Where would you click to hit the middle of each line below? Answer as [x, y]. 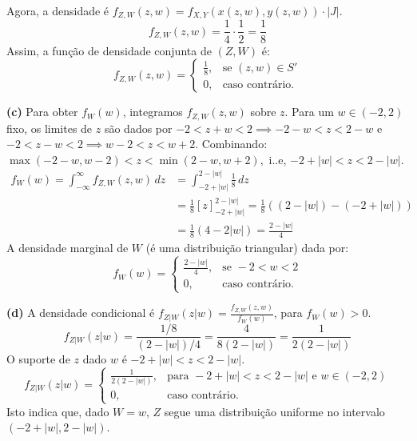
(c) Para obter [42, 112]
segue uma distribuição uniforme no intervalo [274, 411]
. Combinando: [231, 144]
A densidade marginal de [68, 248]
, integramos [153, 112]
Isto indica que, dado [58, 411]
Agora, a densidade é [58, 10]
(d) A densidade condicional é [81, 313]
